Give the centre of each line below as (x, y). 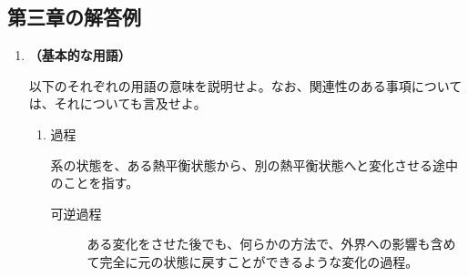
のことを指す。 (95, 183)
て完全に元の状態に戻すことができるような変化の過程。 (253, 261)
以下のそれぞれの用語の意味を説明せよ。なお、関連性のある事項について (245, 85)
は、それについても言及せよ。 (117, 103)
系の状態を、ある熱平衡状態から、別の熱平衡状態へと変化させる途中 (254, 164)
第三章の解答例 (74, 17)
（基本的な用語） (80, 55)
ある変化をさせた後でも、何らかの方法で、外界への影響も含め (271, 244)
